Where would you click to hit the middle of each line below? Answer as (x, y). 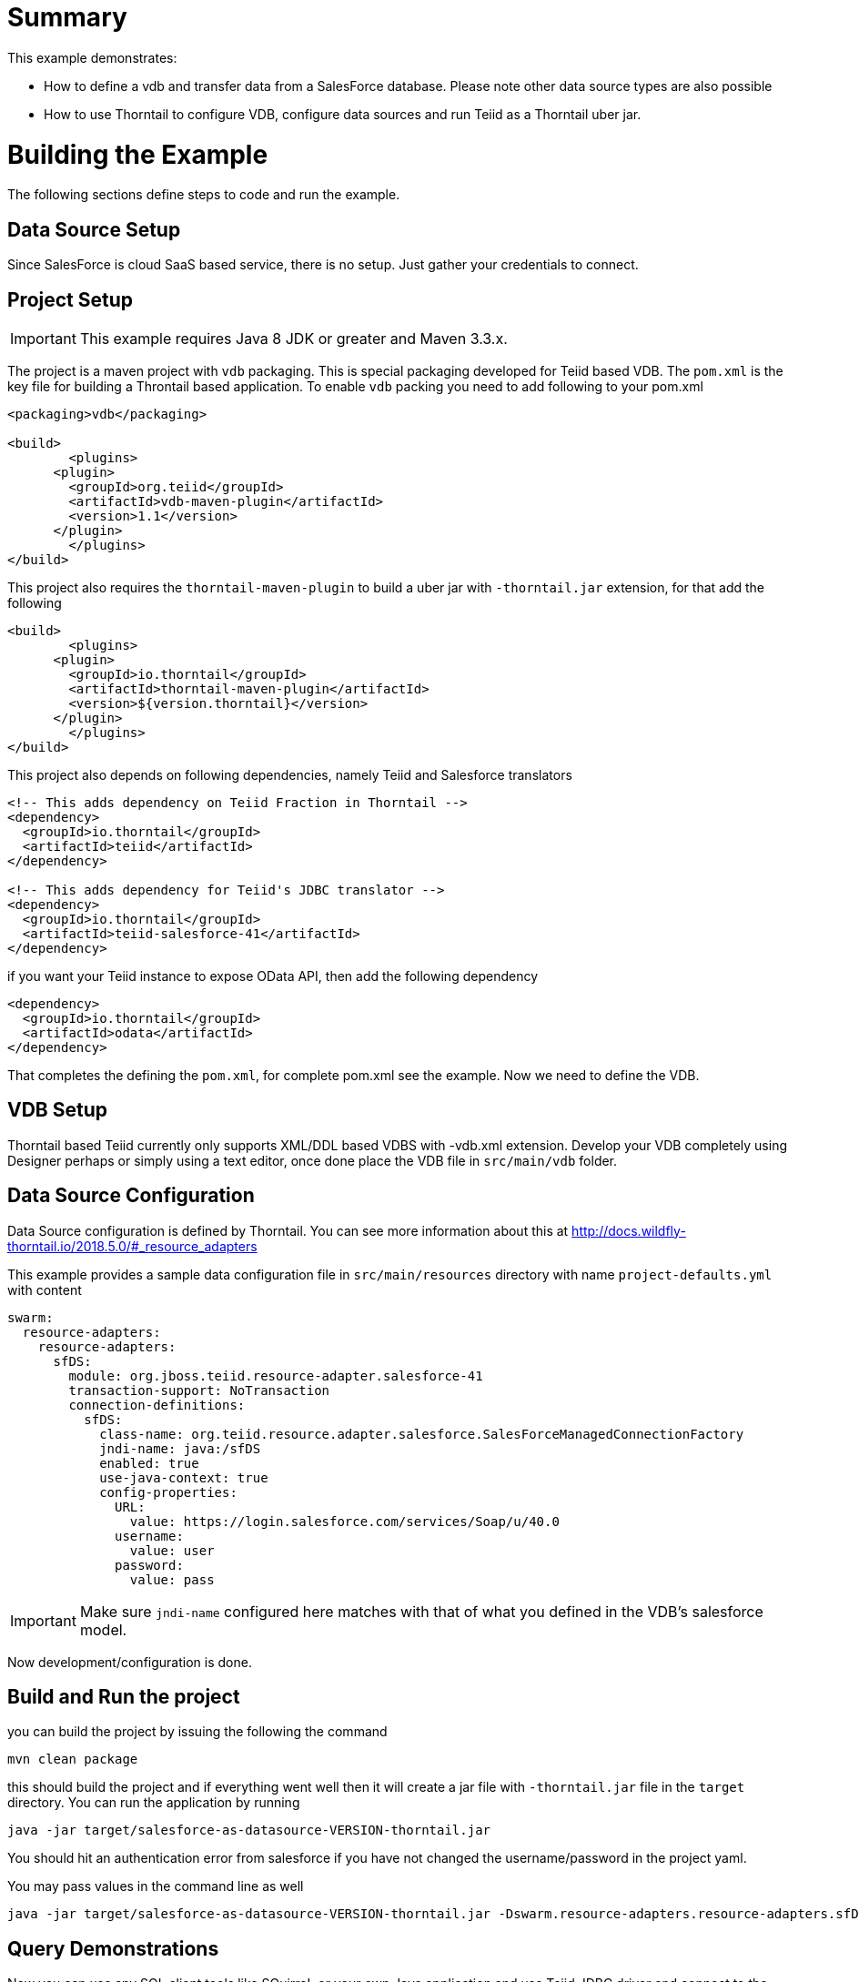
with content (45, 1289)
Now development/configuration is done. (130, 1662)
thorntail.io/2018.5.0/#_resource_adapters (132, 1246)
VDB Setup (57, 1110)
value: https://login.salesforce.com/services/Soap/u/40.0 (344, 1521)
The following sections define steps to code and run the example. (204, 195)
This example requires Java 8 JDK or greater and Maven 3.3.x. (293, 338)
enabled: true (149, 1463)
